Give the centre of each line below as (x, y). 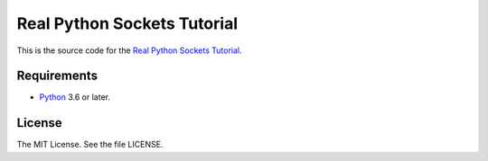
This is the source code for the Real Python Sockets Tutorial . (129, 50)
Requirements (57, 76)
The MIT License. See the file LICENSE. (90, 145)
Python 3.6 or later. (75, 97)
